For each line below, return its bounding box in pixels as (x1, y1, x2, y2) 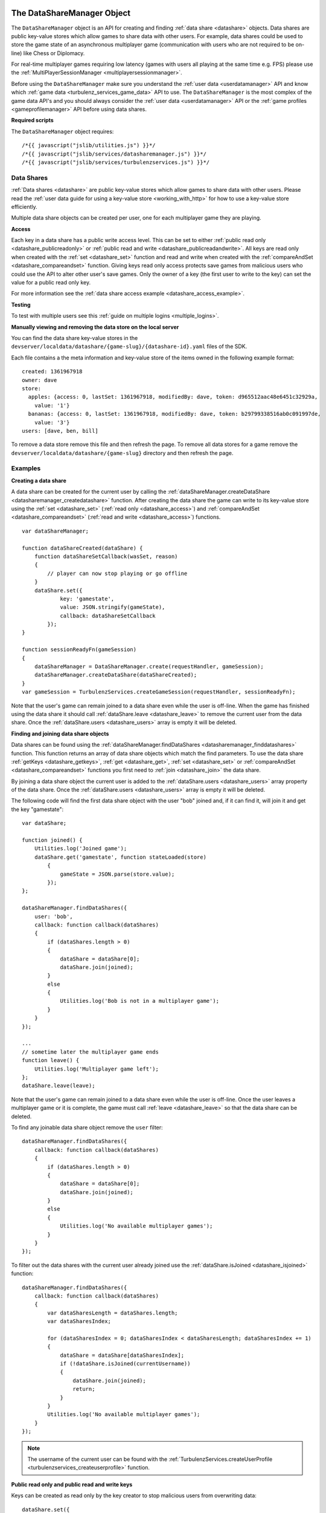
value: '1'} (34, 402, 70, 409)
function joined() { (22, 837, 83, 844)
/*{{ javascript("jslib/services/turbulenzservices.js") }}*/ (22, 159, 210, 166)
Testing (11, 301, 31, 308)
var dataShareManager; (22, 527, 89, 534)
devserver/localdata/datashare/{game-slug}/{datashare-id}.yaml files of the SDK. (11, 343, 248, 350)
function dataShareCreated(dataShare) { (22, 545, 143, 551)
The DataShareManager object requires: (11, 128, 114, 135)
